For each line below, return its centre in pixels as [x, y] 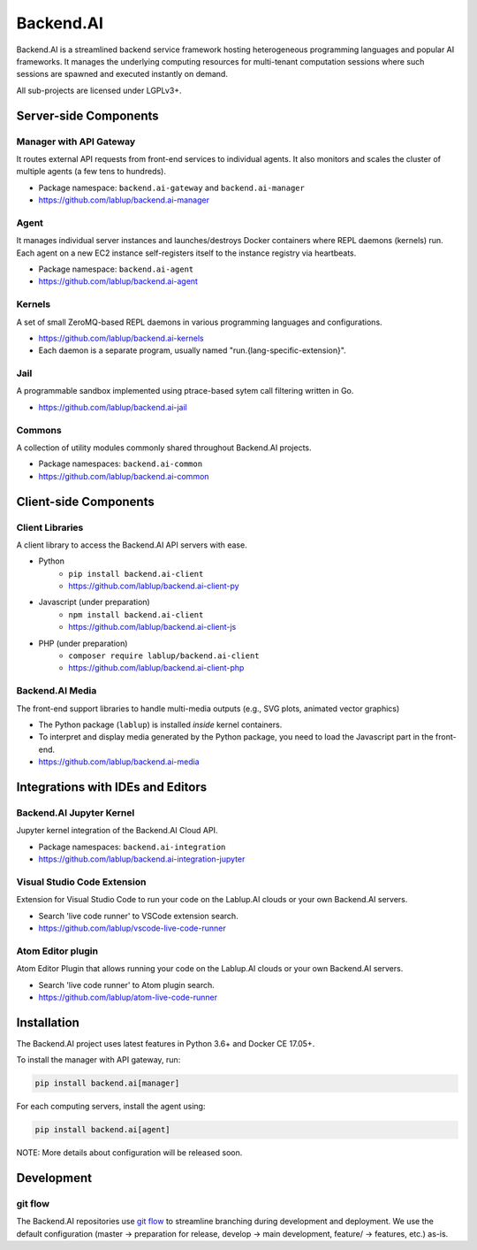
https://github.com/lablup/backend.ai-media [119, 762]
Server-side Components [87, 115]
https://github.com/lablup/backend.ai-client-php [156, 668]
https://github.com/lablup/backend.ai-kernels [121, 338]
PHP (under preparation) [83, 643]
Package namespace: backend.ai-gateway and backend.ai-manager [171, 188]
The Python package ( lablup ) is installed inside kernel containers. [160, 725]
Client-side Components [85, 501]
